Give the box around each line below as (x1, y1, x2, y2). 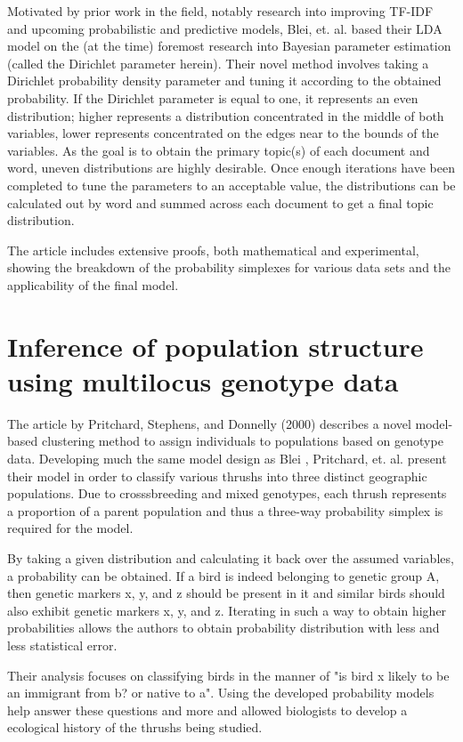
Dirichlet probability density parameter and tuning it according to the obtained (7, 71, 442, 90)
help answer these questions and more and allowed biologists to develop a (7, 700, 408, 719)
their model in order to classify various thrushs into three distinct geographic (7, 466, 427, 485)
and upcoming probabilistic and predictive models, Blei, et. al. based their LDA (7, 19, 443, 37)
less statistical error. (7, 635, 118, 654)
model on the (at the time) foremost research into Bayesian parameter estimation (7, 36, 451, 55)
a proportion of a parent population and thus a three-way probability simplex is (7, 501, 443, 520)
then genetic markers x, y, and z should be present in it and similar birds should (7, 584, 445, 602)
